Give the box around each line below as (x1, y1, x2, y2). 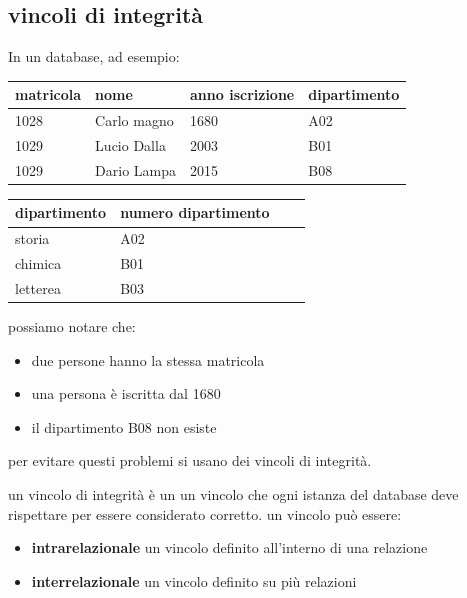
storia (15, 228, 50, 249)
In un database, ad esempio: (8, 46, 180, 67)
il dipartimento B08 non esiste (31, 416, 217, 437)
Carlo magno (95, 110, 174, 131)
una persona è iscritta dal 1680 (31, 383, 221, 404)
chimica (15, 253, 62, 274)
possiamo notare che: (8, 316, 136, 337)
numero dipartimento (120, 202, 270, 223)
